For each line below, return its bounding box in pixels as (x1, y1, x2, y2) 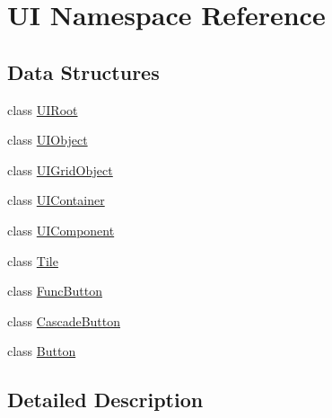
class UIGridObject (7, 160, 113, 179)
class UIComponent (7, 220, 115, 239)
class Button (7, 342, 76, 360)
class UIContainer (7, 191, 105, 209)
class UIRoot (7, 100, 78, 119)
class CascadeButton (7, 311, 121, 330)
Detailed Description (7, 386, 204, 414)
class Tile (7, 251, 58, 270)
